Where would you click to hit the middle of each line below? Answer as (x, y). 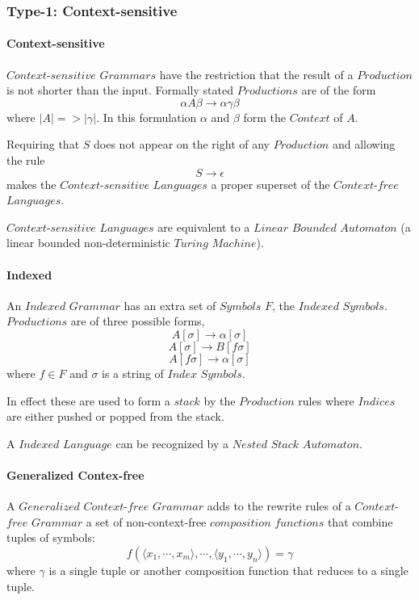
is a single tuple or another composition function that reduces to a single (228, 570)
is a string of (133, 373)
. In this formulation (147, 117)
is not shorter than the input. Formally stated (120, 90)
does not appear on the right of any (182, 144)
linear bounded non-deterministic (88, 243)
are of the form (339, 90)
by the (220, 400)
